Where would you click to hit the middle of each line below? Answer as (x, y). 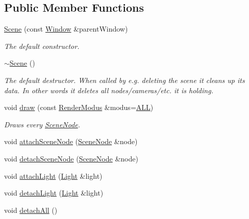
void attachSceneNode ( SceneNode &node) (71, 141)
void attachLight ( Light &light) (53, 175)
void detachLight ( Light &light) (54, 193)
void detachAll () (31, 210)
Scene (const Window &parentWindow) (66, 29)
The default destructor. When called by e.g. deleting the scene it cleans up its (124, 80)
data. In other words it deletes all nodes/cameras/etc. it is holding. (109, 90)
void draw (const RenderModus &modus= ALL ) (79, 107)
